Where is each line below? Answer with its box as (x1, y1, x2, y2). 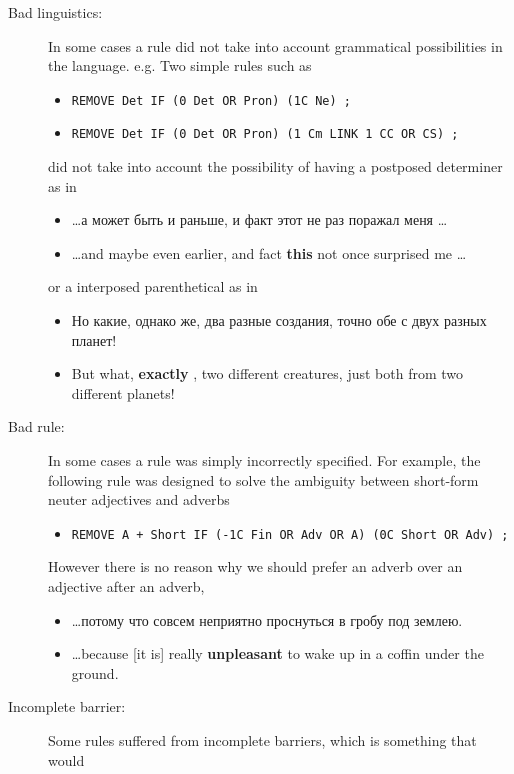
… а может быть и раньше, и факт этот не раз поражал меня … (71, 209, 448, 230)
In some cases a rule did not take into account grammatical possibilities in (48, 35, 503, 56)
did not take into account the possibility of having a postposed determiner (48, 156, 503, 177)
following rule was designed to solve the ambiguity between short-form (48, 469, 479, 490)
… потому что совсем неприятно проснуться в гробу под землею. (71, 609, 463, 630)
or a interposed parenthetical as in (48, 276, 258, 297)
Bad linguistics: (8, 2, 103, 22)
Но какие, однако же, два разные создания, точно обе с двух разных (71, 310, 487, 331)
